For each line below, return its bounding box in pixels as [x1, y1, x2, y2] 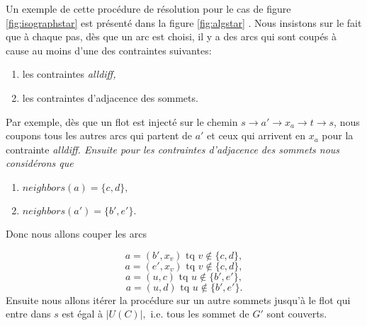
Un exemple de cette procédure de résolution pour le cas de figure [6, 1, 291, 16]
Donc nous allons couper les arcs [6, 226, 147, 240]
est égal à [62, 306, 103, 321]
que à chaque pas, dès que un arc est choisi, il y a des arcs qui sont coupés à [6, 29, 337, 44]
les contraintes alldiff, [22, 66, 116, 81]
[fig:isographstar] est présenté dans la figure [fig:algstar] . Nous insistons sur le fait [6, 15, 362, 30]
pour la [322, 128, 354, 143]
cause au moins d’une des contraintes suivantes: [6, 42, 212, 57]
